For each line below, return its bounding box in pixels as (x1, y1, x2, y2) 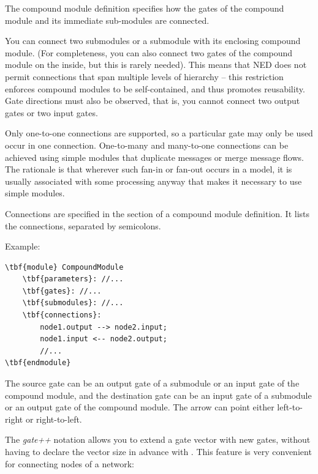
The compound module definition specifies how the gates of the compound (5, 2, 284, 14)
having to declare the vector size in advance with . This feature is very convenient (5, 445, 312, 457)
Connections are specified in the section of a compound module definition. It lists (5, 207, 310, 220)
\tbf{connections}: (22, 311, 102, 320)
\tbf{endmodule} (5, 358, 71, 368)
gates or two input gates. (5, 106, 98, 119)
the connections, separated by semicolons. (5, 219, 161, 232)
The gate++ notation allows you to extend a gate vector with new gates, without (5, 433, 311, 446)
